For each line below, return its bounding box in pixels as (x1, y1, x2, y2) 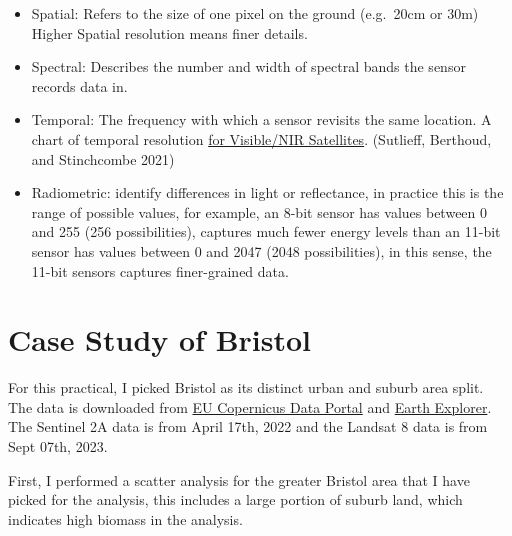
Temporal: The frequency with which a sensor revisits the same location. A (31, 109, 492, 130)
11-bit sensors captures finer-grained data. (31, 260, 289, 281)
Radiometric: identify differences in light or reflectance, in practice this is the (31, 182, 504, 203)
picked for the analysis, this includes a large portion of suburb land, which (8, 489, 463, 510)
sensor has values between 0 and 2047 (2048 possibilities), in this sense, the (31, 240, 492, 261)
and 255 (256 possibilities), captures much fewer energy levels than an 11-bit (31, 221, 501, 242)
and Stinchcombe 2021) (31, 148, 175, 169)
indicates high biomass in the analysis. (8, 508, 243, 529)
